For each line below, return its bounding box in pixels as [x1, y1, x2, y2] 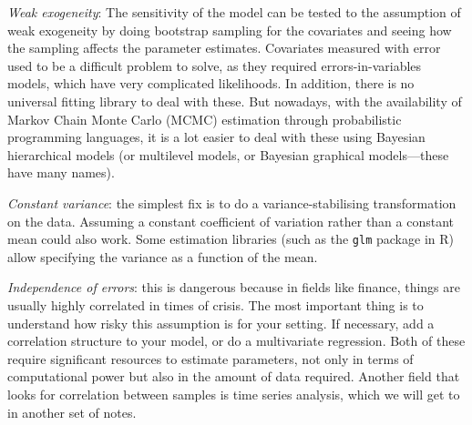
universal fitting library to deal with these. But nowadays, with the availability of [7, 91, 462, 110]
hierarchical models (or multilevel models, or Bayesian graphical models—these [7, 145, 449, 164]
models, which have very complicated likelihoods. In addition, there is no [7, 74, 415, 93]
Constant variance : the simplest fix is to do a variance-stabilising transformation [7, 193, 457, 212]
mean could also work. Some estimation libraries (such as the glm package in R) [7, 229, 454, 248]
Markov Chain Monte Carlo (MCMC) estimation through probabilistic [7, 109, 402, 128]
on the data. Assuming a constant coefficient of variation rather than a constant [7, 211, 455, 230]
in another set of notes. [7, 402, 137, 421]
